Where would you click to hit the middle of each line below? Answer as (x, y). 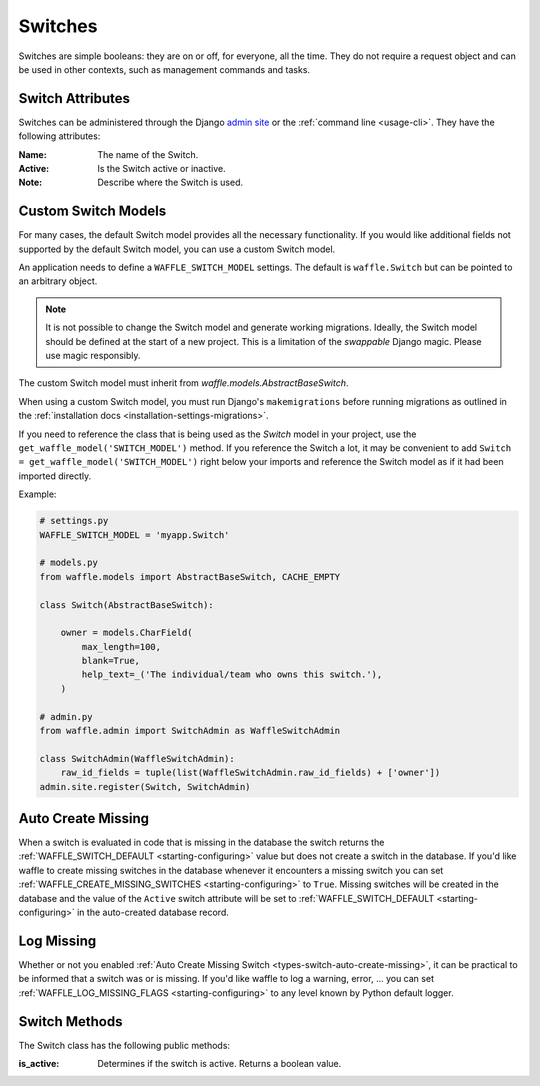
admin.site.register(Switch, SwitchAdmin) (145, 786)
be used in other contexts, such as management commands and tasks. (164, 69)
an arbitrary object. (58, 281)
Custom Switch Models (92, 211)
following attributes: (59, 136)
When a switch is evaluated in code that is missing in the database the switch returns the (201, 842)
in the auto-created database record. (152, 912)
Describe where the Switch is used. (170, 182)
